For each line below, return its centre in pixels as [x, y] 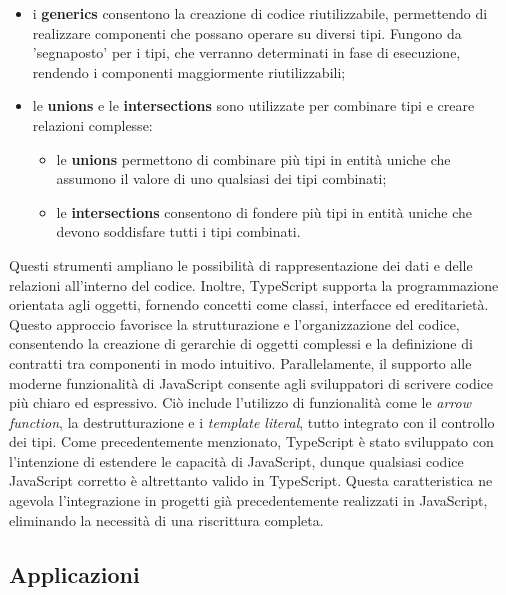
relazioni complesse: [92, 124]
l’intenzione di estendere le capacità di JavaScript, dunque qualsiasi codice [236, 460]
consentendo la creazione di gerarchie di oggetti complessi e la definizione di [241, 343]
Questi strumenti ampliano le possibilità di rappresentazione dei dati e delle [241, 264]
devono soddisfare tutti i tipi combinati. [178, 231]
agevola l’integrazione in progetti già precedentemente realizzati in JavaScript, [248, 500]
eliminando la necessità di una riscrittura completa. [166, 519]
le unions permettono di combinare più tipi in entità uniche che [253, 158]
